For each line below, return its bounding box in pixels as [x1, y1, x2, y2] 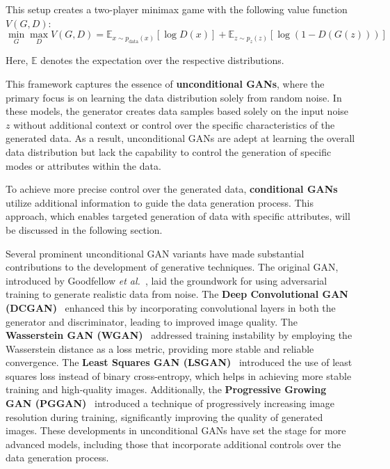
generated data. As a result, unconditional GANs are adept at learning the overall [6, 131, 355, 145]
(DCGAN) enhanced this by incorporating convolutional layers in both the [6, 300, 336, 315]
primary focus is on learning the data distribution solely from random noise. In [6, 90, 342, 104]
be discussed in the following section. [6, 222, 163, 237]
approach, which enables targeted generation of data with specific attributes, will [6, 209, 350, 223]
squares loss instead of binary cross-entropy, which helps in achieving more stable [6, 368, 352, 383]
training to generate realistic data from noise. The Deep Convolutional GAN [6, 287, 348, 301]
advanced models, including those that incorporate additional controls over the [6, 436, 341, 451]
